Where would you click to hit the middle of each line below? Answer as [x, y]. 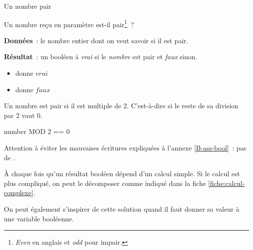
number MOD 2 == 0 [37, 131]
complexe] [19, 192]
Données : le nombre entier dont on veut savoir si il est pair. [96, 40]
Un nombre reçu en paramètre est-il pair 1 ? [69, 23]
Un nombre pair [28, 6]
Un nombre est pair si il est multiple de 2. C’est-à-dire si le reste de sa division [121, 106]
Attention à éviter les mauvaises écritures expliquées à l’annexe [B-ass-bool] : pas [125, 148]
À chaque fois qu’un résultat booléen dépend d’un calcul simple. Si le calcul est [122, 174]
